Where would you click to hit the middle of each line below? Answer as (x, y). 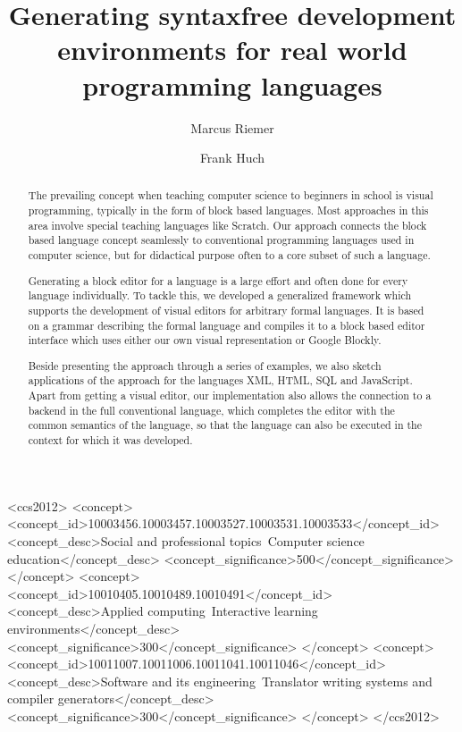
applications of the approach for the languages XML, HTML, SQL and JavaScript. (220, 380)
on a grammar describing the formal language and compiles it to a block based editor (227, 325)
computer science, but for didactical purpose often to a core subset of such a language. (229, 255)
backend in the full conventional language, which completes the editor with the (211, 410)
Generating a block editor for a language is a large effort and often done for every (218, 280)
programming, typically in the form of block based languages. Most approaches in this (228, 210)
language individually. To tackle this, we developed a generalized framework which (220, 295)
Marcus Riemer (232, 127)
